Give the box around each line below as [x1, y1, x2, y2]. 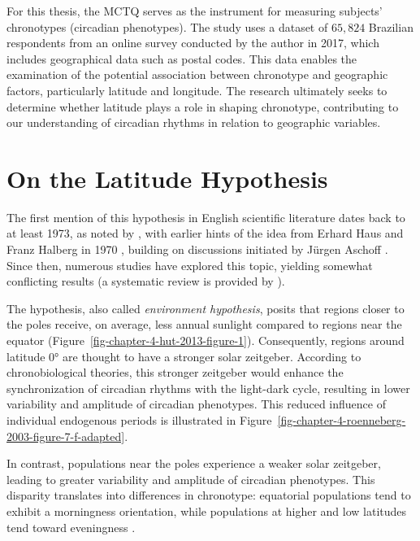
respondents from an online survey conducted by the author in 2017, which [6, 34, 379, 51]
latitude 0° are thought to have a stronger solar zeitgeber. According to [6, 347, 362, 364]
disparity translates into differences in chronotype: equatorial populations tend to [6, 486, 411, 504]
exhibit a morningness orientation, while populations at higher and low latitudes [6, 502, 407, 519]
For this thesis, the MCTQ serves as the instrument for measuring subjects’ [6, 2, 383, 19]
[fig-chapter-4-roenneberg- [277, 412, 406, 428]
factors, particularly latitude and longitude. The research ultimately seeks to [6, 81, 388, 98]
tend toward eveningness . [6, 518, 136, 535]
